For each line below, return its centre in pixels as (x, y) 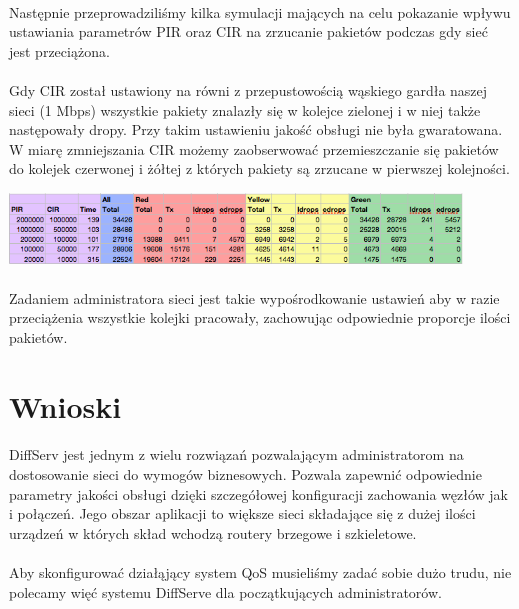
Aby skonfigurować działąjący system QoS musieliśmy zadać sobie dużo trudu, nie (260, 571)
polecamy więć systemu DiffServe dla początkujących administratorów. (225, 591)
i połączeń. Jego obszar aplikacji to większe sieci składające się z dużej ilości (242, 513)
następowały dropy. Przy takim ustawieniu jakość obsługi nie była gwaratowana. (256, 129)
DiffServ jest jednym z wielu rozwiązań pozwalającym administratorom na (236, 454)
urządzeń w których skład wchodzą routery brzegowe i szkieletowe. (213, 532)
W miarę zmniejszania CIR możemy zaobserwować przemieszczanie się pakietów (254, 148)
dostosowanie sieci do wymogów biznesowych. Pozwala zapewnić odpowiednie (245, 473)
